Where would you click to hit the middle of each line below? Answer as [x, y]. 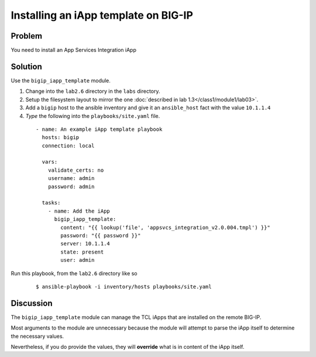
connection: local [68, 145]
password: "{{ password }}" [101, 236]
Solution [26, 66]
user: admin [78, 260]
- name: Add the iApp [79, 211]
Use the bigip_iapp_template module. [61, 80]
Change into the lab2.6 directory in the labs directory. [93, 91]
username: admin [71, 178]
